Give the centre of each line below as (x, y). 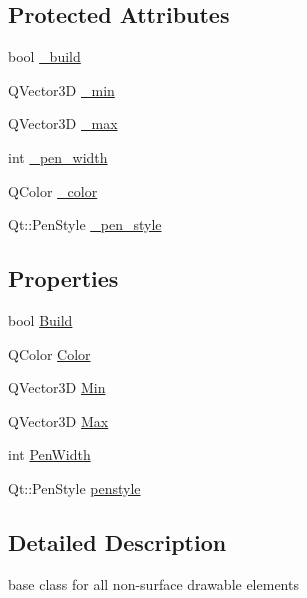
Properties (63, 278)
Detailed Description (117, 541)
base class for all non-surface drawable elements (153, 583)
